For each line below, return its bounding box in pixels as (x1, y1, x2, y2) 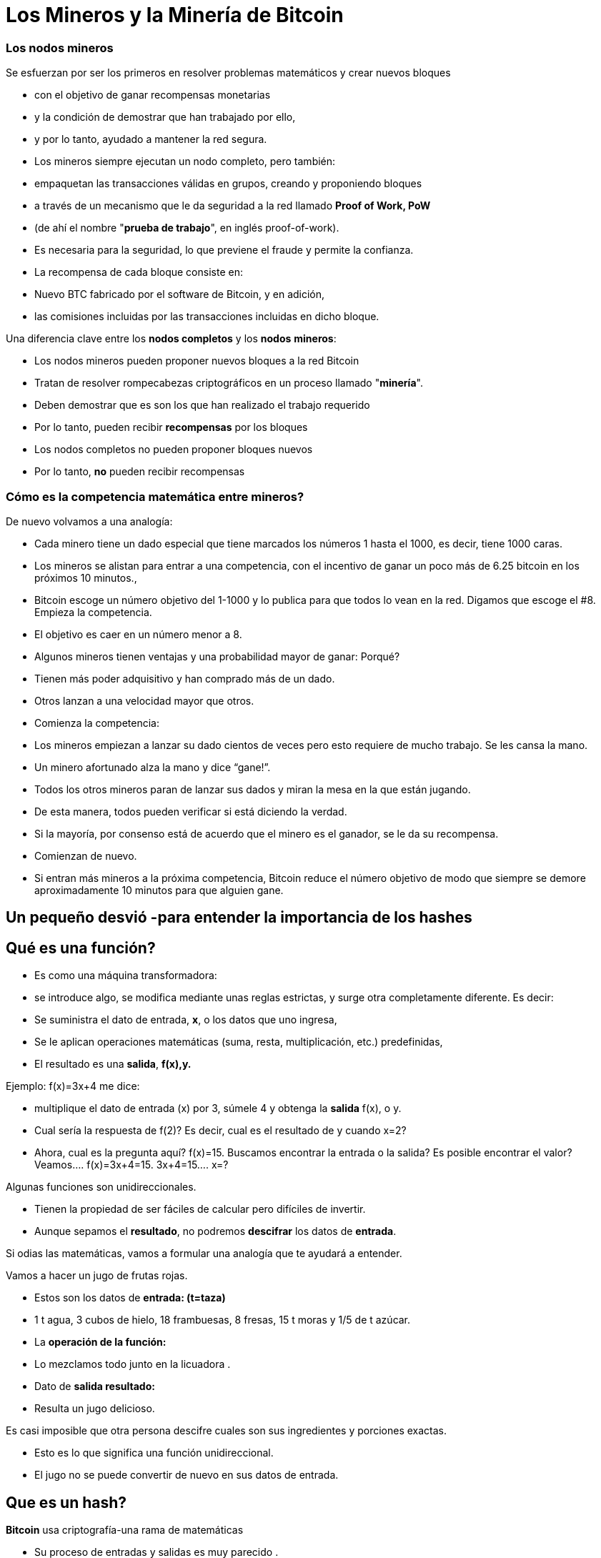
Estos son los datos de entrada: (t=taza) (34, 1291, 226, 1304)
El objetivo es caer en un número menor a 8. (34, 627, 242, 640)
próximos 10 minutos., (34, 571, 137, 584)
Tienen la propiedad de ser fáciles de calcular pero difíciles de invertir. (34, 1203, 366, 1216)
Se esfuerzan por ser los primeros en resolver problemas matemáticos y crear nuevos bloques (6, 66, 451, 79)
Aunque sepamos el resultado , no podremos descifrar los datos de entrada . (34, 1225, 397, 1238)
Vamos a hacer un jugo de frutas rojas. (6, 1269, 188, 1282)
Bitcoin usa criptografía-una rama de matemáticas (6, 1523, 244, 1536)
